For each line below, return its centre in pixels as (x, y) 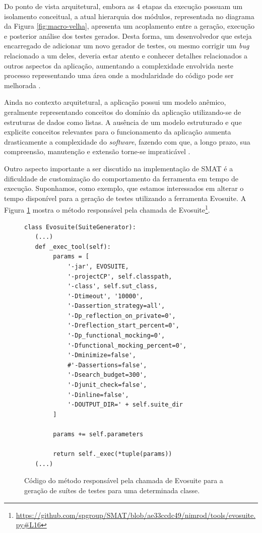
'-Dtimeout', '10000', (105, 296)
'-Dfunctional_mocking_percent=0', (127, 345)
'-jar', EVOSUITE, (98, 266)
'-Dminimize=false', (102, 355)
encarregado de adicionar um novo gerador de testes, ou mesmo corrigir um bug (127, 46)
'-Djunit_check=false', (107, 385)
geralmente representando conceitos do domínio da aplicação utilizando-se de (123, 112)
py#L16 (28, 525)
